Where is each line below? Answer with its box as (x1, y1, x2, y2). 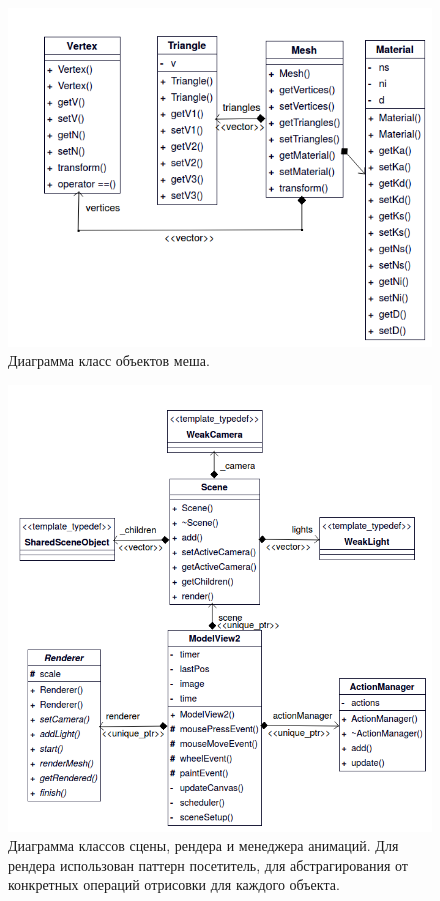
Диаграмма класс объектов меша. (8, 350, 210, 371)
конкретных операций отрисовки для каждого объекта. (8, 874, 340, 895)
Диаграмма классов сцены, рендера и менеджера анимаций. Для (8, 835, 399, 856)
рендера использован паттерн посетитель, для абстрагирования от (8, 854, 408, 875)
